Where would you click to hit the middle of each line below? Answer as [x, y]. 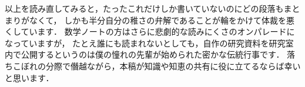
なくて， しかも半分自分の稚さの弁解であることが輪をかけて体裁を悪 [162, 20]
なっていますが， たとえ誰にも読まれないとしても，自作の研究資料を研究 [145, 43]
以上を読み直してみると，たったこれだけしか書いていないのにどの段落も [144, 8]
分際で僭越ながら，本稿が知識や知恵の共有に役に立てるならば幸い [173, 66]
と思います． [29, 77]
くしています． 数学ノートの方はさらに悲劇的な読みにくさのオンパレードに [150, 31]
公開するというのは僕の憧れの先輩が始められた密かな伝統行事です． [152, 54]
